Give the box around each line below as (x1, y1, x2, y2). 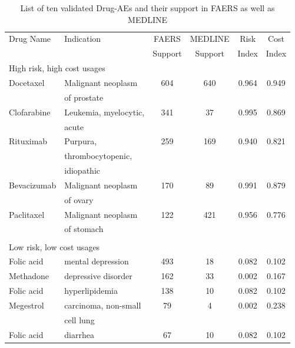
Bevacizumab (9, 178, 57, 191)
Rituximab (9, 135, 48, 147)
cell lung (64, 313, 95, 326)
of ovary (64, 193, 94, 206)
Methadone (9, 270, 49, 282)
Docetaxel (9, 76, 45, 88)
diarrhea (64, 328, 94, 340)
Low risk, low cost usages (9, 240, 100, 253)
